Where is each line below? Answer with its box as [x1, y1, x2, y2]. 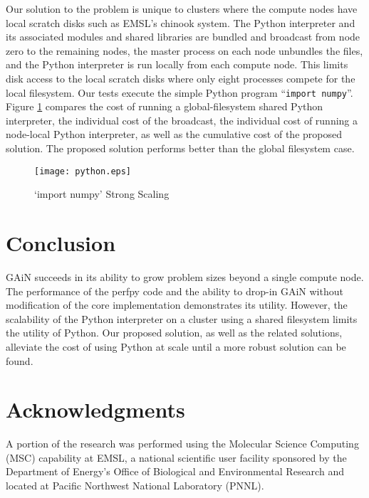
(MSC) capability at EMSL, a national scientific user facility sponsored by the [6, 450, 347, 465]
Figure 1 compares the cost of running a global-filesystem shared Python [6, 99, 323, 114]
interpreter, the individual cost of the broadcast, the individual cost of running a [6, 112, 358, 127]
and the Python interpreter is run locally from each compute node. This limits [6, 57, 348, 72]
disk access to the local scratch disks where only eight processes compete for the [6, 70, 355, 85]
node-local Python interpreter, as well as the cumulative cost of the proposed [6, 127, 342, 142]
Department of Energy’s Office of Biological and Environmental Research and [6, 464, 344, 479]
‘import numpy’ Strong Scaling [34, 186, 170, 201]
